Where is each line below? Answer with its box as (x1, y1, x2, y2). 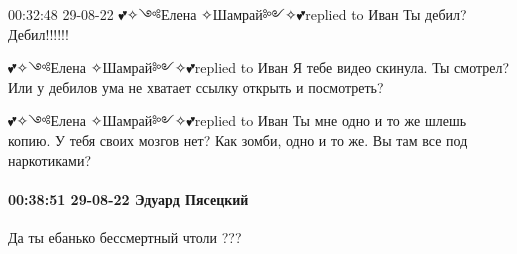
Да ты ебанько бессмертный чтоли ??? (8, 226, 242, 247)
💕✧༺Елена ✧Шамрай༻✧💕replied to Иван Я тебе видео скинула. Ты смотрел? (8, 57, 510, 78)
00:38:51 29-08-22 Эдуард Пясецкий (8, 188, 249, 209)
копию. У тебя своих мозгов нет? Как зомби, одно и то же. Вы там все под (8, 129, 468, 150)
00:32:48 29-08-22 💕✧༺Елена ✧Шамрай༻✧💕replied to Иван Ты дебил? (8, 4, 467, 24)
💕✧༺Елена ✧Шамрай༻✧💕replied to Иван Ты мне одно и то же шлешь (8, 110, 467, 131)
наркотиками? (8, 149, 91, 170)
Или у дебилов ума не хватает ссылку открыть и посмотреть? (8, 76, 384, 97)
